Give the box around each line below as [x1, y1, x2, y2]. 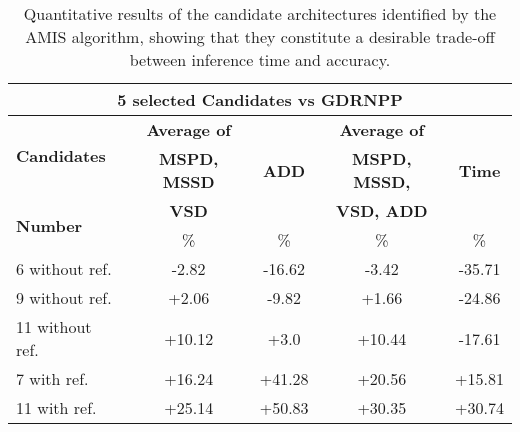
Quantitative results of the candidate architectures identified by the [23, 2, 497, 25]
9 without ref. [16, 286, 112, 309]
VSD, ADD [336, 199, 428, 222]
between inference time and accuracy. [129, 48, 391, 71]
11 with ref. [16, 396, 97, 419]
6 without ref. [16, 257, 112, 280]
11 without [16, 315, 92, 338]
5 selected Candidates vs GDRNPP [117, 88, 403, 111]
